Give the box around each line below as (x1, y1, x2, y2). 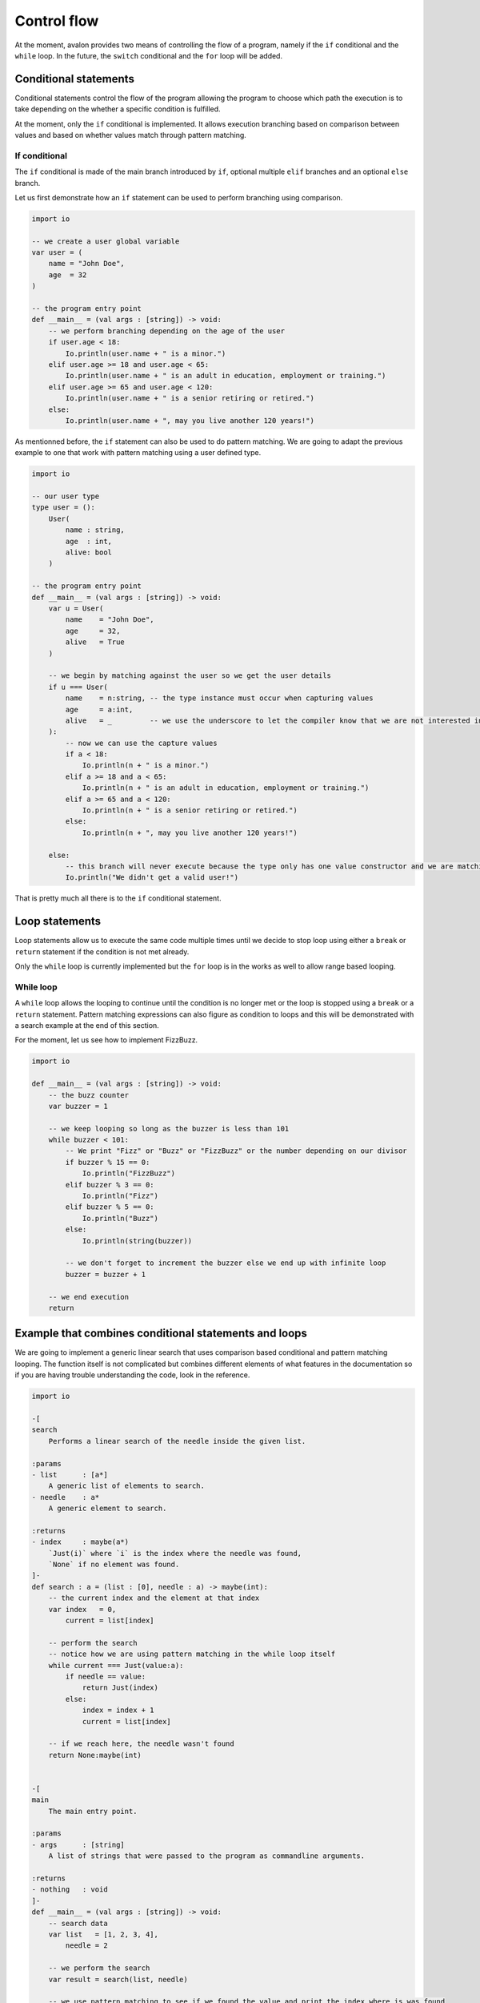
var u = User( (48, 604, 104, 613)
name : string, (65, 526, 126, 534)
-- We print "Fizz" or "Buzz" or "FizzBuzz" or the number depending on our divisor (65, 1147, 407, 1155)
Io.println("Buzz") (82, 1214, 159, 1223)
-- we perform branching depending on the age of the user (48, 326, 286, 336)
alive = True (65, 638, 126, 647)
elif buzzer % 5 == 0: (65, 1203, 155, 1211)
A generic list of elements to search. (48, 1481, 206, 1490)
